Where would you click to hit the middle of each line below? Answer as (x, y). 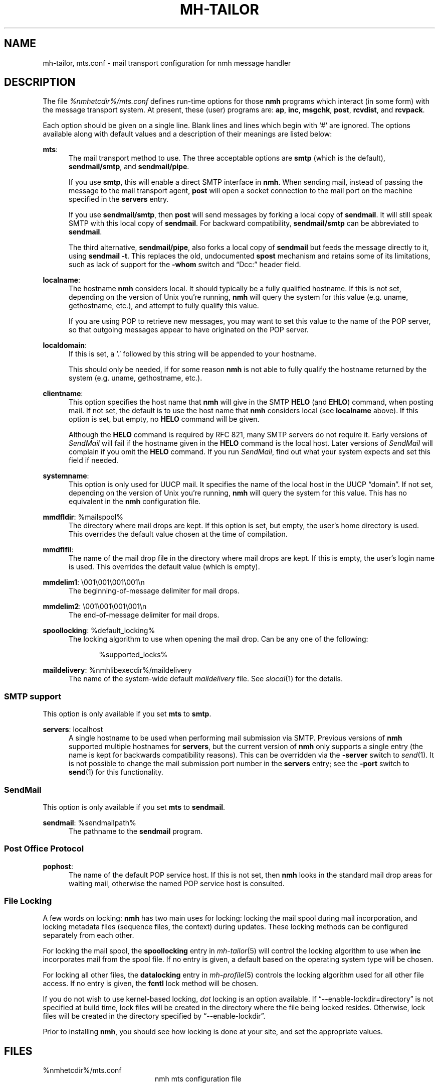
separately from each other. (88, 935)
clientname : (63, 394)
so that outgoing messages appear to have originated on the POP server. (189, 330)
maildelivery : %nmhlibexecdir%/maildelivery (117, 670)
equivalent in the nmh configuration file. (135, 502)
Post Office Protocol (44, 849)
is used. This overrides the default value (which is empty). (164, 567)
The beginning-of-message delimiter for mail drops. (154, 591)
